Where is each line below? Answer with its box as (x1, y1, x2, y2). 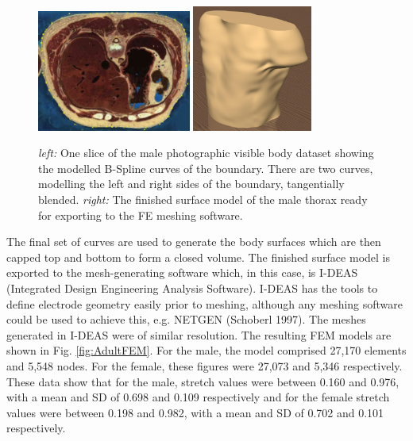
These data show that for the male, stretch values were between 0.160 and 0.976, (6, 373, 399, 389)
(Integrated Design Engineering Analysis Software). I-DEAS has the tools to (6, 280, 378, 297)
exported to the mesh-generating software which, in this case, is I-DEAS (6, 264, 358, 281)
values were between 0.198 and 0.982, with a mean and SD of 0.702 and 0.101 (6, 404, 384, 420)
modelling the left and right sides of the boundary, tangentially (38, 175, 345, 192)
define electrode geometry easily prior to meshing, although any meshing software (6, 295, 403, 312)
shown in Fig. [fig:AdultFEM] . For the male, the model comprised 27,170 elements (6, 342, 407, 359)
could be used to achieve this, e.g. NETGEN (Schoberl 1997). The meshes (6, 311, 366, 328)
